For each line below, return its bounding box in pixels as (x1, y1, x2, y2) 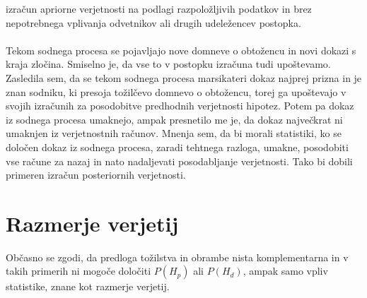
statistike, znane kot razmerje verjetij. (6, 279, 170, 294)
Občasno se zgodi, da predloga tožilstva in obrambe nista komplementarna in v (6, 249, 349, 264)
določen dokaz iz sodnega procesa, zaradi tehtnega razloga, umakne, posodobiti (6, 139, 349, 154)
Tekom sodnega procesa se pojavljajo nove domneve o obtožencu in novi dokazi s (6, 42, 356, 57)
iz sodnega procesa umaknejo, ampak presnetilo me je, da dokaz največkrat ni (6, 112, 343, 126)
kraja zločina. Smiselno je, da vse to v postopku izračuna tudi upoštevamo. (6, 56, 331, 71)
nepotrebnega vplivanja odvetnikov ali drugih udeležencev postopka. (6, 15, 301, 30)
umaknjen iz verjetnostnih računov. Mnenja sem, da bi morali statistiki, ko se (6, 126, 342, 141)
